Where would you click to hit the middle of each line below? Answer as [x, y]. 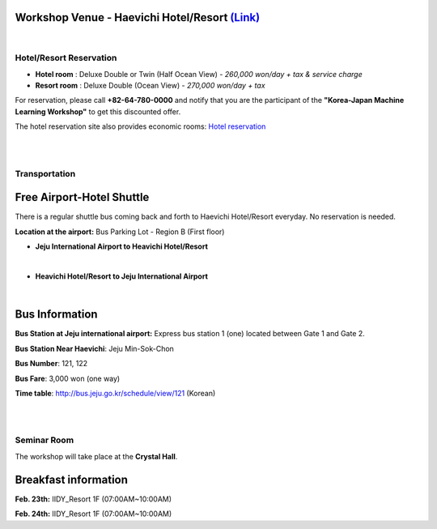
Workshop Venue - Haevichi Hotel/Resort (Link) [138, 17]
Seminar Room [45, 440]
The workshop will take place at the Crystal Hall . [96, 456]
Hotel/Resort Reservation [66, 58]
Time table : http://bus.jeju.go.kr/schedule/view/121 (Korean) [115, 393]
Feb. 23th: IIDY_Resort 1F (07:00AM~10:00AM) [93, 499]
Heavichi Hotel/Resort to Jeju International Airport [121, 276]
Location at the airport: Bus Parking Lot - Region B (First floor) [120, 232]
